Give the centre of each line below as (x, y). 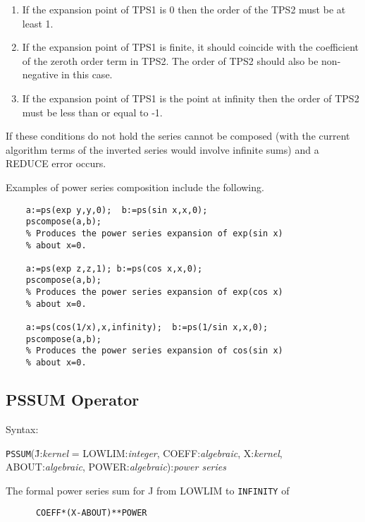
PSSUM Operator (73, 400)
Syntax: (22, 429)
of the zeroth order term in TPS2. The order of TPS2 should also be (170, 60)
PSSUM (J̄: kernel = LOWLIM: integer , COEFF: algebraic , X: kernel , (144, 453)
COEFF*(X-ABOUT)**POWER (91, 513)
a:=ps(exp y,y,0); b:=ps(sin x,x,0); (117, 210)
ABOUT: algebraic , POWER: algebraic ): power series (116, 467)
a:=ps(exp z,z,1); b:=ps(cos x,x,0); (114, 268)
